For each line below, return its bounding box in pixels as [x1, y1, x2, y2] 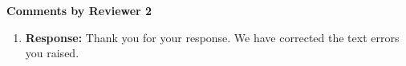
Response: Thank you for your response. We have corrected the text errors [25, 29, 400, 45]
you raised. [25, 45, 79, 61]
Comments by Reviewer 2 [6, 2, 152, 18]
